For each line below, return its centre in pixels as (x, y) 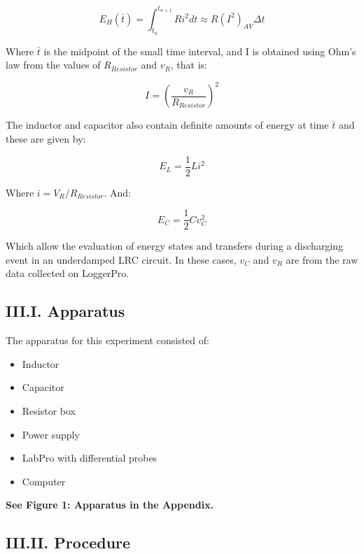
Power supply (51, 434)
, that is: (189, 65)
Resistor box (49, 411)
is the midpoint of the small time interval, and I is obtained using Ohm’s (200, 51)
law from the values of (53, 65)
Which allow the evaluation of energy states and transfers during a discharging (175, 246)
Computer (44, 481)
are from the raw (322, 259)
